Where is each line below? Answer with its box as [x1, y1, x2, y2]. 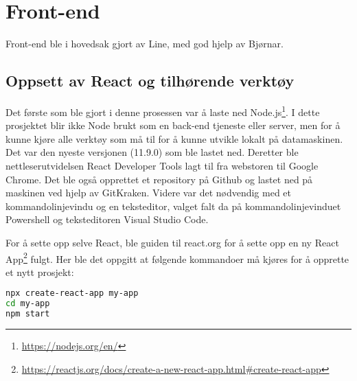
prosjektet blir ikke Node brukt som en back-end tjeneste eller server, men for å [5, 118, 341, 132]
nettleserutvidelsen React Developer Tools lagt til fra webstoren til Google [5, 158, 319, 172]
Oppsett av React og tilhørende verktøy [5, 70, 295, 91]
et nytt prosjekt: [5, 264, 74, 279]
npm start [5, 309, 50, 319]
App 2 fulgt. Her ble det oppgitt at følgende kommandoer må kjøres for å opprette [5, 249, 349, 266]
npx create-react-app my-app [5, 288, 139, 299]
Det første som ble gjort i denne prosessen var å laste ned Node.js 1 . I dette [5, 102, 320, 119]
